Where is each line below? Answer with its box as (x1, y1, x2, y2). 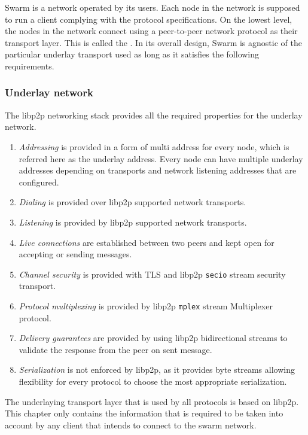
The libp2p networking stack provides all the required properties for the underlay (5, 108, 303, 121)
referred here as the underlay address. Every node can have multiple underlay (19, 152, 303, 165)
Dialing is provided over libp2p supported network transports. (19, 196, 246, 208)
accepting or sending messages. (19, 248, 132, 260)
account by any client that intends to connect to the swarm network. (5, 418, 257, 431)
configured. (19, 175, 59, 188)
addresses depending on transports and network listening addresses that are (19, 164, 297, 177)
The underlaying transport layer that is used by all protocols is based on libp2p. (5, 395, 299, 407)
